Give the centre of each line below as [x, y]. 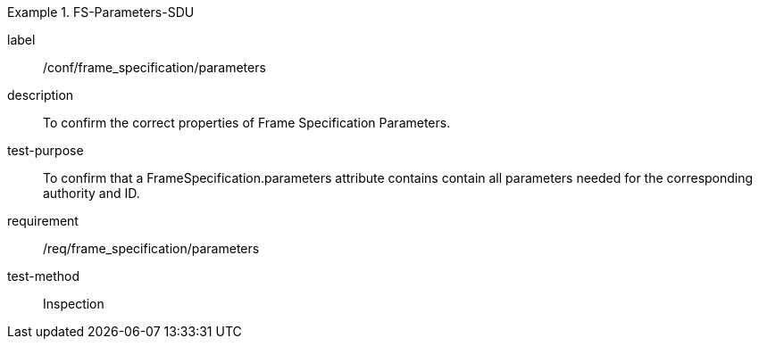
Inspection [74, 304]
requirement [43, 221]
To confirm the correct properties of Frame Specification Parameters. [247, 123]
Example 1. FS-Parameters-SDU [101, 12]
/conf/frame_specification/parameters [154, 67]
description [41, 95]
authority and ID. [92, 193]
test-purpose [46, 150]
